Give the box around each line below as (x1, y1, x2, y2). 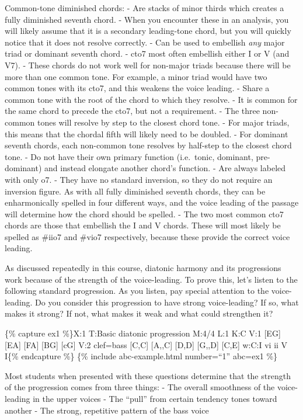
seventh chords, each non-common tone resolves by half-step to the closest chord (5, 139, 292, 151)
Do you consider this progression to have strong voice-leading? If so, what (35, 296, 299, 308)
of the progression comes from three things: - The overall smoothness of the (5, 381, 275, 393)
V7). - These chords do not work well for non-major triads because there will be (5, 58, 291, 71)
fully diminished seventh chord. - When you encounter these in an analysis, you (5, 13, 289, 25)
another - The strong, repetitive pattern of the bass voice (5, 404, 209, 416)
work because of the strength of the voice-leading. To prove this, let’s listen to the (5, 273, 298, 285)
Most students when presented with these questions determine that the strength (5, 369, 291, 381)
